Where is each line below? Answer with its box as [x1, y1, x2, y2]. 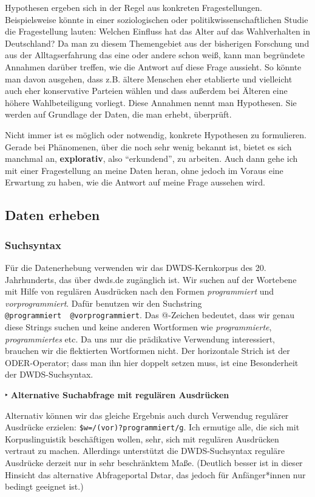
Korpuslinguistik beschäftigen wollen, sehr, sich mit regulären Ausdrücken [5, 432, 279, 445]
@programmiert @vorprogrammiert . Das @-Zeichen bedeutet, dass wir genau [5, 309, 295, 321]
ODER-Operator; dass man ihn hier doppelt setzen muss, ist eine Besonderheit [5, 356, 299, 369]
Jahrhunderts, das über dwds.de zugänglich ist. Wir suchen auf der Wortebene [5, 273, 297, 285]
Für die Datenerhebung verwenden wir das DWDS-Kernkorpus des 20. [5, 261, 266, 273]
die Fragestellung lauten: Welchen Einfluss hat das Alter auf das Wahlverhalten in [5, 25, 311, 38]
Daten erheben [5, 205, 100, 224]
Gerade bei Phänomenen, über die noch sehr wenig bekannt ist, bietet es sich [5, 140, 292, 153]
